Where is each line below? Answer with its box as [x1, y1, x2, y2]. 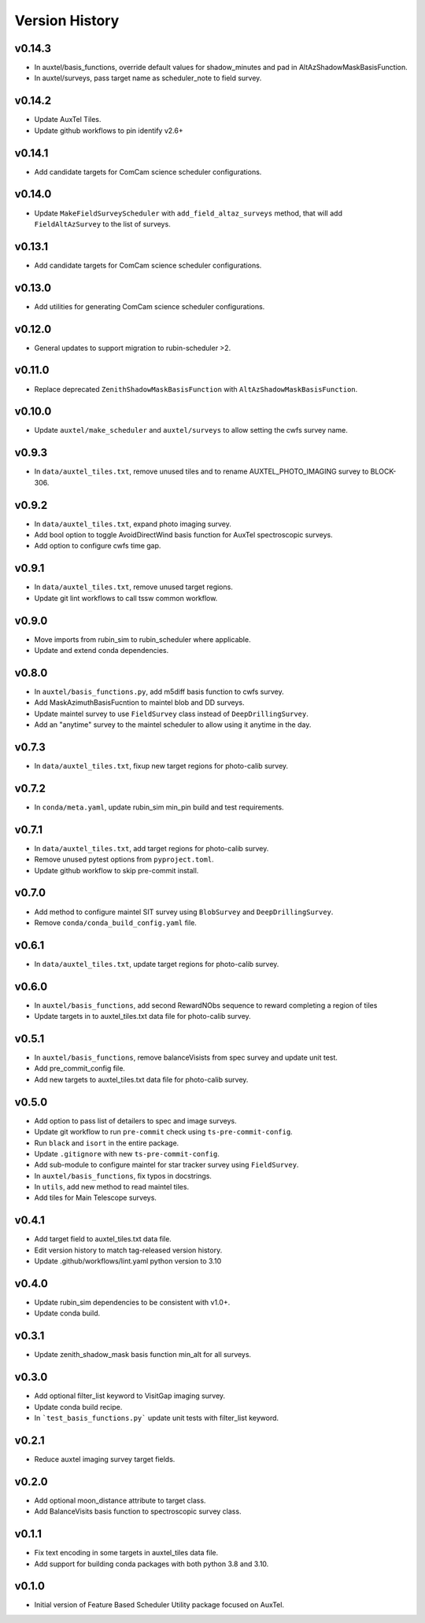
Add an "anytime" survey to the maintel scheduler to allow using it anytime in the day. [34, 720, 312, 729]
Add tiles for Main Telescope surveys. [34, 1193, 157, 1203]
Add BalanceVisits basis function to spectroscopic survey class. [34, 1507, 242, 1516]
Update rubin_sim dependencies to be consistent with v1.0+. [34, 1298, 231, 1308]
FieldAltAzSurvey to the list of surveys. [34, 219, 171, 228]
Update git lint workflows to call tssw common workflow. [34, 593, 218, 603]
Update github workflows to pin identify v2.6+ [34, 126, 184, 135]
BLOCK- [370, 467, 397, 476]
